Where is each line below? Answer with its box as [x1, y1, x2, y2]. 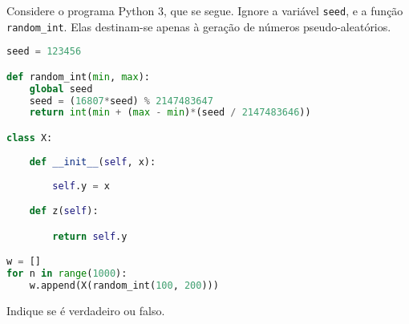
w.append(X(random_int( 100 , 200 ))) [29, 279, 219, 291]
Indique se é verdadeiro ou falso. [6, 302, 165, 318]
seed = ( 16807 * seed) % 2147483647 [29, 95, 213, 107]
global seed [29, 83, 93, 95]
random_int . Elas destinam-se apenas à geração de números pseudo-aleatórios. [6, 18, 391, 34]
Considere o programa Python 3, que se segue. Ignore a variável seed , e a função [6, 2, 403, 18]
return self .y [52, 230, 128, 242]
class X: [6, 132, 53, 144]
